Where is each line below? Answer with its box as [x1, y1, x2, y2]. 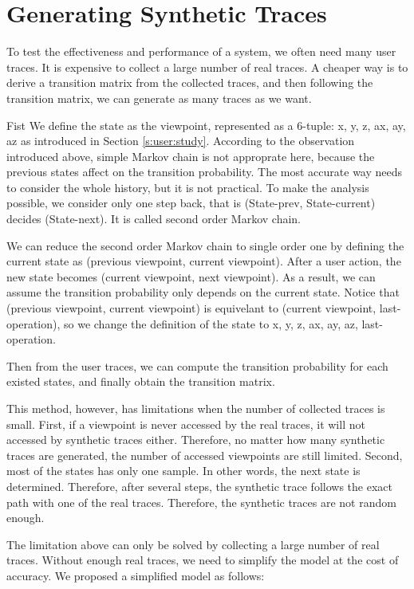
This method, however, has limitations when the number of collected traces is [6, 400, 385, 416]
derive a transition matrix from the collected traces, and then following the [6, 74, 373, 91]
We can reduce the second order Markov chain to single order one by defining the [6, 237, 404, 253]
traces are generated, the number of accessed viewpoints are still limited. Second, [6, 446, 403, 463]
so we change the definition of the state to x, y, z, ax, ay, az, [64, 315, 358, 332]
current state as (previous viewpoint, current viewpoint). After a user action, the [6, 253, 401, 269]
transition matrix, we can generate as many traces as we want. [6, 89, 312, 106]
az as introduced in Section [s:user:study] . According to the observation [6, 132, 355, 149]
